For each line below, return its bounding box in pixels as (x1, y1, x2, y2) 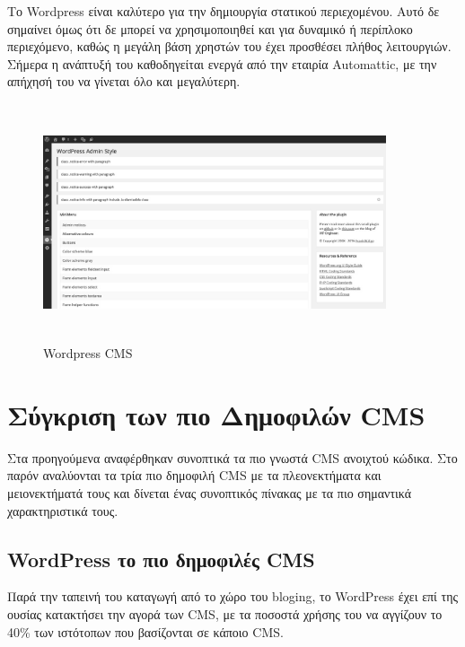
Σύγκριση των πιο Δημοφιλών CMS (7, 396, 426, 433)
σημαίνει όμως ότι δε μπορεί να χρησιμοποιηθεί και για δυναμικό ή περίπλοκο (7, 19, 413, 38)
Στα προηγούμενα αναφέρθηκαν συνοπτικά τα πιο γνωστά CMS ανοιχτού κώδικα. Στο (7, 448, 458, 467)
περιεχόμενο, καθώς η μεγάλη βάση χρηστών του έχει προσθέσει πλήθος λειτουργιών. (7, 37, 452, 56)
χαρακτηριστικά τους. (7, 501, 118, 520)
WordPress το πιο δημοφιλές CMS (7, 545, 315, 573)
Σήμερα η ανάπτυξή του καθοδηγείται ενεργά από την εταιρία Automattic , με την (7, 54, 437, 73)
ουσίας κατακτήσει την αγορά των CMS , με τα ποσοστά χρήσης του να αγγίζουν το (7, 605, 443, 624)
